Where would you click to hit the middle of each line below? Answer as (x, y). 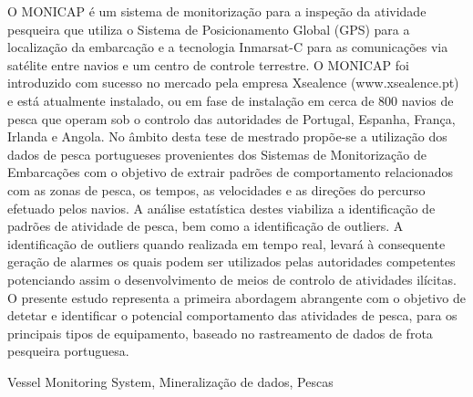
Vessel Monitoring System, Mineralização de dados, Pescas (170, 381)
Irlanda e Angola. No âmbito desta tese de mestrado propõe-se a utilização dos (227, 136)
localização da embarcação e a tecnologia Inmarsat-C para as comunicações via (228, 47)
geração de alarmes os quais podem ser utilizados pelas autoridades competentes (231, 261)
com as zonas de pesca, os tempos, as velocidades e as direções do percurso (216, 189)
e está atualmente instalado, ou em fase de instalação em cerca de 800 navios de (231, 100)
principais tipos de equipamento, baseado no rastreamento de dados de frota (220, 333)
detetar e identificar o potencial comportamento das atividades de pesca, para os (232, 315)
